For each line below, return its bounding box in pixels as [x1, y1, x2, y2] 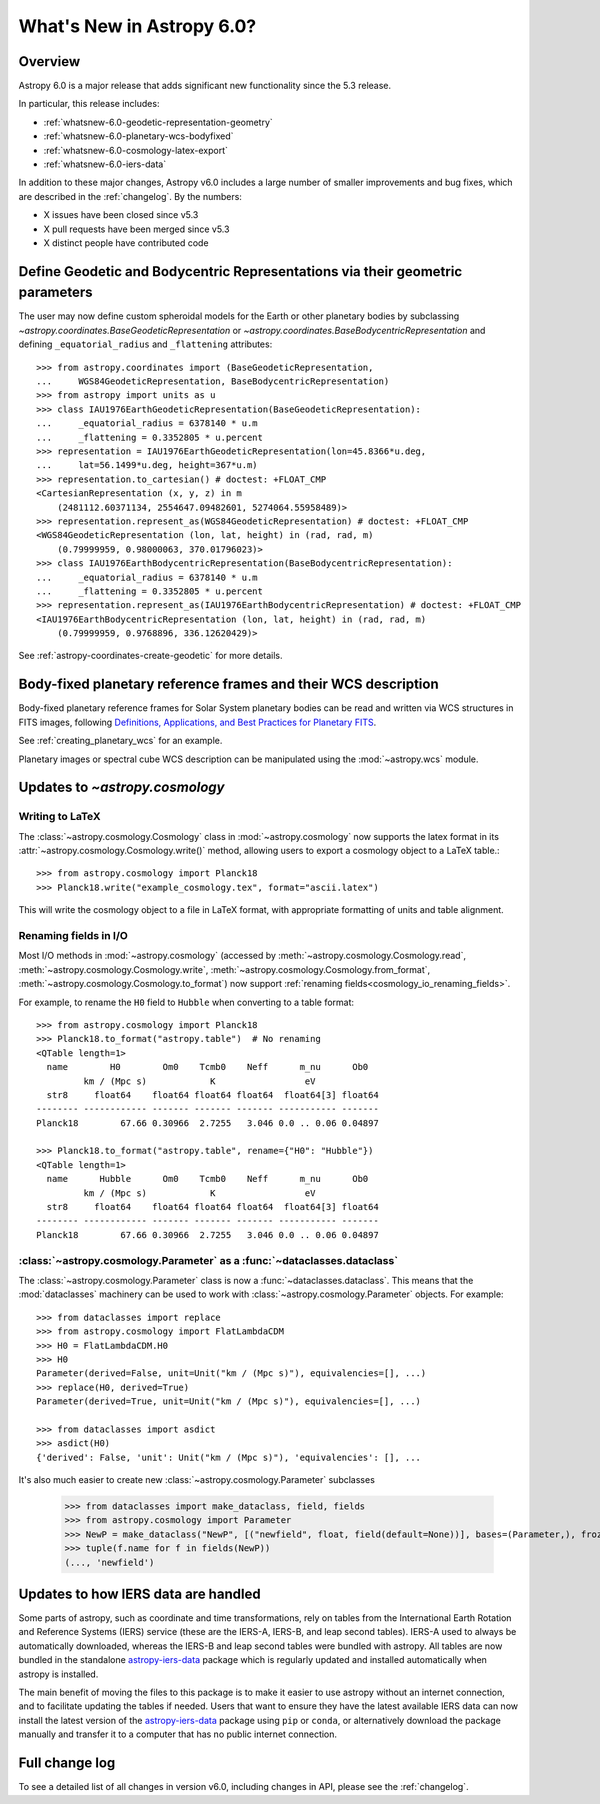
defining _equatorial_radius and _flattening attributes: [18, 338, 273, 350]
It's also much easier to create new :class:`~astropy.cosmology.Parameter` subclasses [18, 1474, 375, 1486]
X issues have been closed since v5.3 [43, 209, 199, 221]
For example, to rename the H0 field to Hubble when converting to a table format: [18, 996, 355, 1008]
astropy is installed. [18, 1668, 99, 1680]
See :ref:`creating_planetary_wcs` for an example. [18, 735, 223, 747]
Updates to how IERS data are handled [18, 1585, 261, 1602]
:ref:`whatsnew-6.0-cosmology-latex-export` [43, 144, 229, 156]
